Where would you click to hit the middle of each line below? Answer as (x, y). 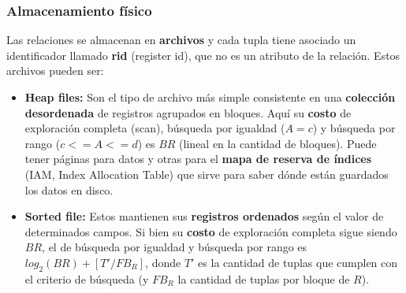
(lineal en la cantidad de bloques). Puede (278, 143)
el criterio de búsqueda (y (87, 278)
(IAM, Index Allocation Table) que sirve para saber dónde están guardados (207, 174)
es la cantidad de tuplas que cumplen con (298, 262)
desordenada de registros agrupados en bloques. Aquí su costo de (188, 112)
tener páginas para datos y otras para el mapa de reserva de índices (198, 159)
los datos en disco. (69, 189)
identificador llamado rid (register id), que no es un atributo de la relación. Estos (203, 55)
